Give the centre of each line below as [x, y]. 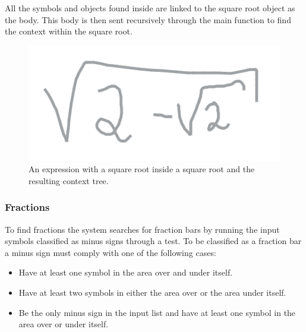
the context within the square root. [69, 31]
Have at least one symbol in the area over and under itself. [126, 272]
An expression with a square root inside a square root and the [142, 169]
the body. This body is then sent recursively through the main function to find [148, 19]
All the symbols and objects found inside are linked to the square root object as [150, 8]
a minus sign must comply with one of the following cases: [111, 252]
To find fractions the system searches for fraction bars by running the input [142, 229]
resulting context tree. [69, 180]
